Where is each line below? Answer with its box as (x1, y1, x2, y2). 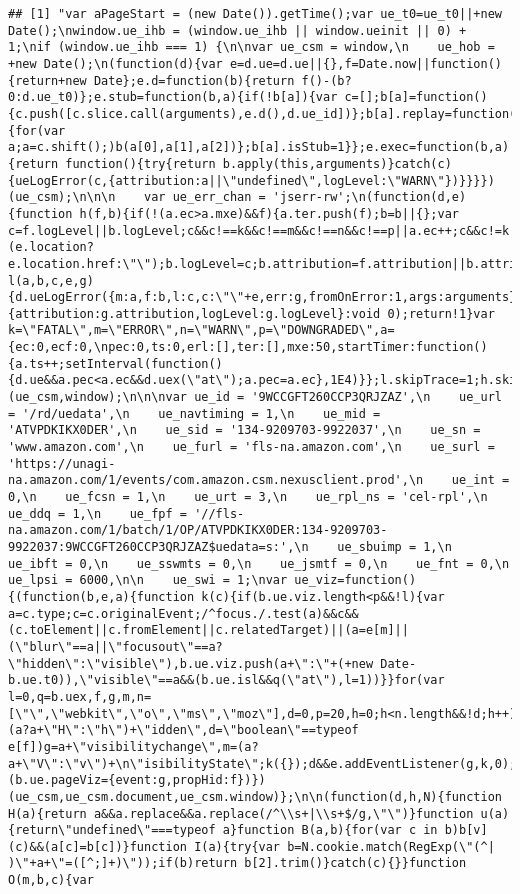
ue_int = (451, 473, 510, 488)
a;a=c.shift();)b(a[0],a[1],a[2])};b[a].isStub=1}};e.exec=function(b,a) (8, 140, 510, 155)
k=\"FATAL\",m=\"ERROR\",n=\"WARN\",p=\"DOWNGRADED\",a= (8, 323, 395, 338)
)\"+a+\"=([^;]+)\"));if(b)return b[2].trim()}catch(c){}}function (8, 856, 467, 871)
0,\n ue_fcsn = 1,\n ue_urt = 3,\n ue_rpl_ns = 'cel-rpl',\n (8, 490, 488, 505)
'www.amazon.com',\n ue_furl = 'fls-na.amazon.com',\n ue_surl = (8, 440, 495, 455)
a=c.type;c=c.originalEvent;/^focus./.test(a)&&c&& (8, 606, 359, 621)
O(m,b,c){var (8, 873, 94, 888)
